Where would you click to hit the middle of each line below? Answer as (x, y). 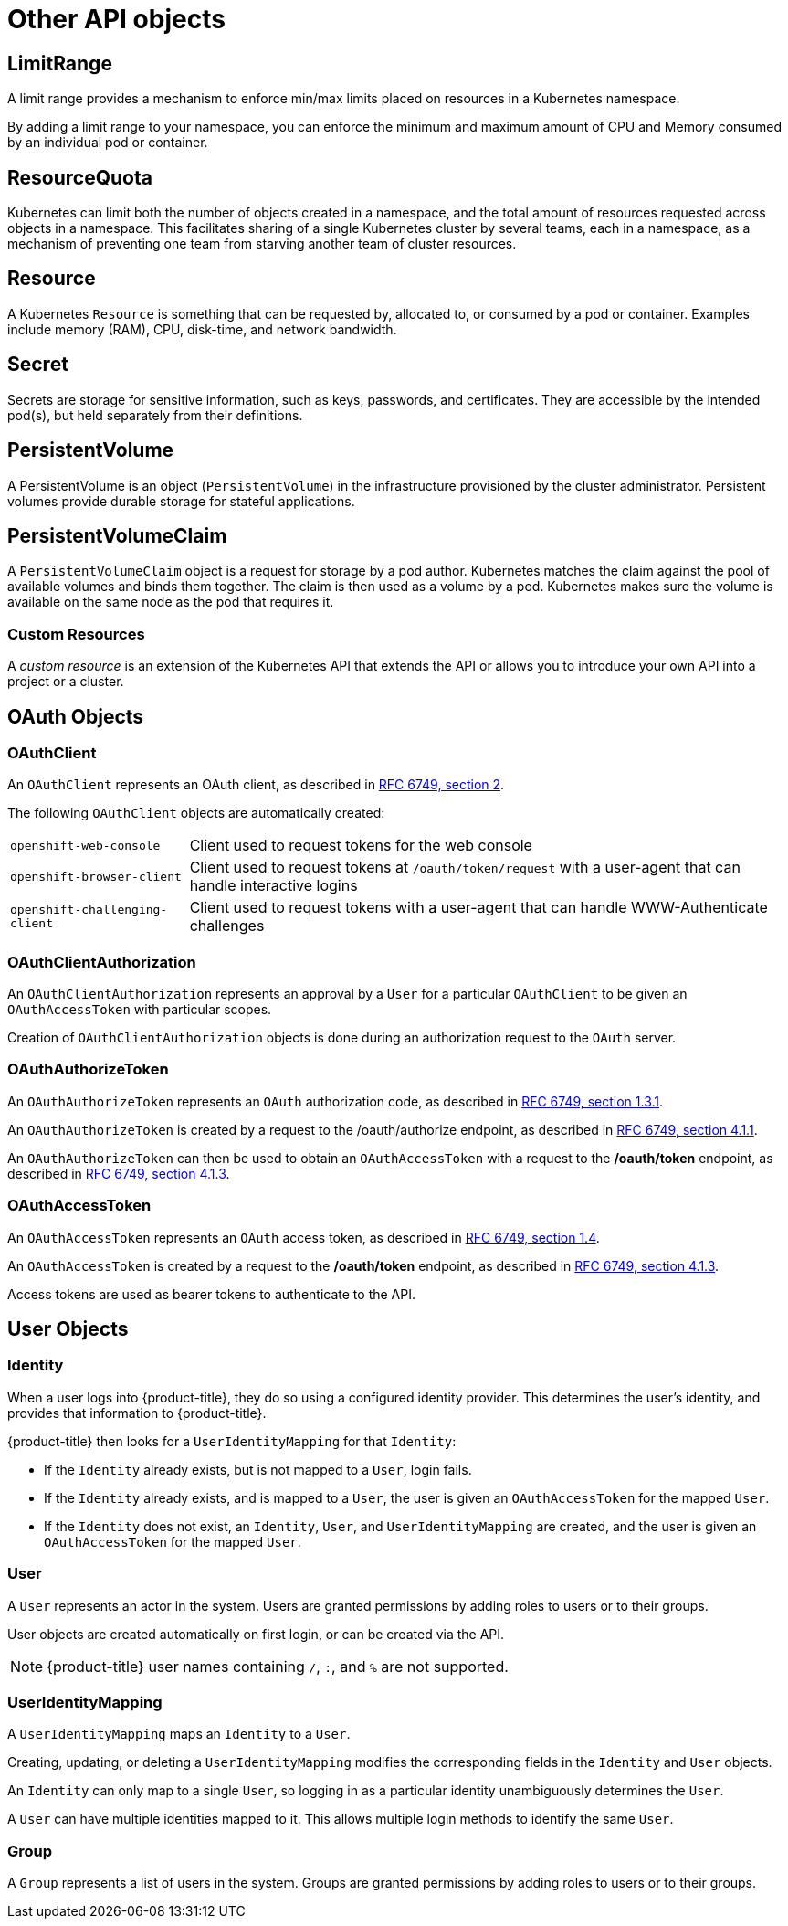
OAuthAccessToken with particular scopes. (140, 1010)
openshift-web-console (85, 845)
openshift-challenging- (89, 910)
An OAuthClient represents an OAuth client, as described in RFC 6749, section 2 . (256, 785)
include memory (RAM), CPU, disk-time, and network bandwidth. (202, 329)
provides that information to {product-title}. (137, 1413)
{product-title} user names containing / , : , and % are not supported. (278, 1666)
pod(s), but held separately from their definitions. (155, 415)
